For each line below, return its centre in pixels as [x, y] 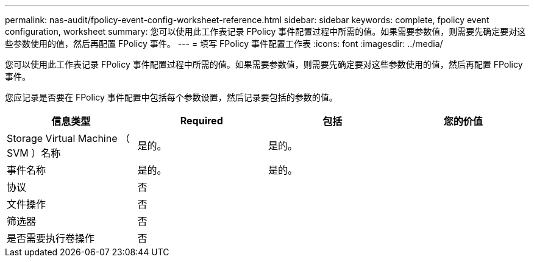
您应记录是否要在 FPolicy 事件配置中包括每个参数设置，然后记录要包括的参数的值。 [171, 97]
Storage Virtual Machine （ [69, 138]
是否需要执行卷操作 [51, 238]
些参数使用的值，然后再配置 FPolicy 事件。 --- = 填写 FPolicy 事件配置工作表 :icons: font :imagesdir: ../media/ [224, 44]
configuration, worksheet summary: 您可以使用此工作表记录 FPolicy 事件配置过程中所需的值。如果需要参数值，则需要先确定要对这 [265, 31]
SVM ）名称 [34, 153]
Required [201, 121]
